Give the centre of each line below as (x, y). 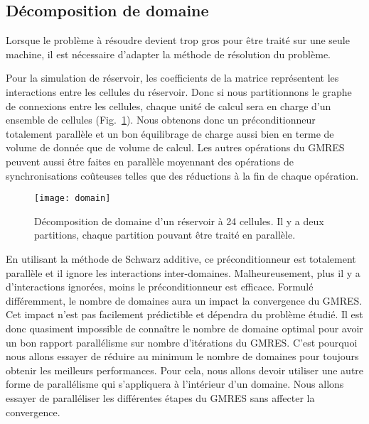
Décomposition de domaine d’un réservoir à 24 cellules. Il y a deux (179, 221)
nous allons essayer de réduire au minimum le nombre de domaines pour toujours (182, 356)
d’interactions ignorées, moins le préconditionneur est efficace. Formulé (160, 287)
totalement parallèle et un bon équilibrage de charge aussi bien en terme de (170, 133)
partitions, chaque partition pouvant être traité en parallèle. (165, 235)
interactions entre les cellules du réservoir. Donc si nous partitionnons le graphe (179, 91)
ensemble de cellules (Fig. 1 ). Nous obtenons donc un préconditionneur (161, 120)
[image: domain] (73, 199)
